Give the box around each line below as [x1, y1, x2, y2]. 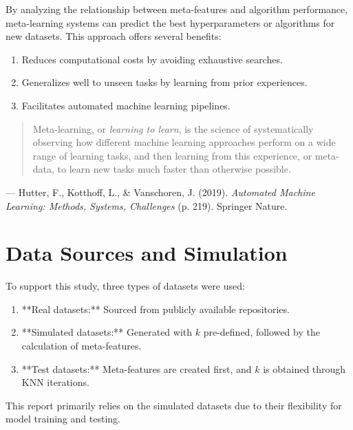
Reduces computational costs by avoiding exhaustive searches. [21, 52, 283, 66]
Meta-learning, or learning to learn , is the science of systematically [32, 121, 314, 136]
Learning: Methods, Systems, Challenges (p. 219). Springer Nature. [6, 198, 288, 213]
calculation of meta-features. [21, 338, 142, 353]
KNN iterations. [21, 375, 89, 389]
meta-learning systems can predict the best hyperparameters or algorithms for [6, 15, 335, 30]
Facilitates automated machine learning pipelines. [21, 98, 231, 112]
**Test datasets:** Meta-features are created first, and [21, 361, 252, 376]
